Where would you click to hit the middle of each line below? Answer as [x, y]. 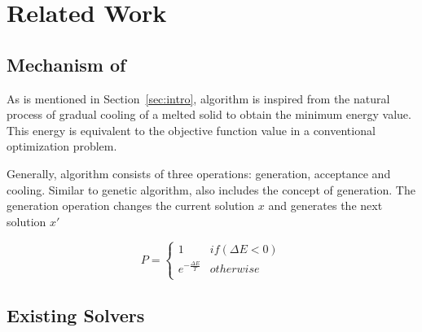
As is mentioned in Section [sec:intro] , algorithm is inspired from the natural [198, 98]
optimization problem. [62, 146]
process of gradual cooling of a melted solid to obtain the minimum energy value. [209, 114]
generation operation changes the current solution [131, 205]
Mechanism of [66, 64]
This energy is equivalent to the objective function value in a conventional [191, 130]
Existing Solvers [76, 315]
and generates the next [325, 205]
